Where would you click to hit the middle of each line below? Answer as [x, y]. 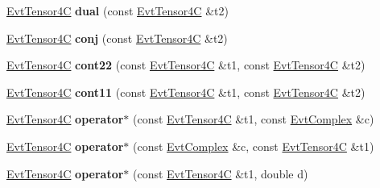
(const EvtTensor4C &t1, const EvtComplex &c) [254, 119]
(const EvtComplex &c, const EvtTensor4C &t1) [254, 146]
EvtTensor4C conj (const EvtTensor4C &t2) [117, 38]
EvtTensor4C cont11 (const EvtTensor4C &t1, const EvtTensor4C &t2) [186, 92]
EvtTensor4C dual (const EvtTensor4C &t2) [118, 10]
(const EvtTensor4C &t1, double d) [221, 173]
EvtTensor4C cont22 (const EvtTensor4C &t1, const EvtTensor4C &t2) [186, 65]
